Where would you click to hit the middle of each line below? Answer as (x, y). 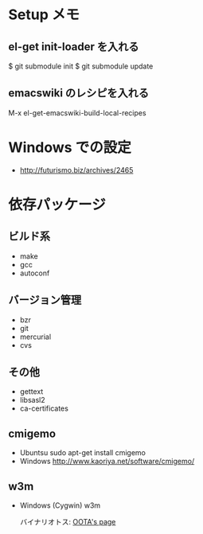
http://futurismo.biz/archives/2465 (76, 170)
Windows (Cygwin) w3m (60, 505)
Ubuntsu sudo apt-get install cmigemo (82, 453)
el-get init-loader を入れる (74, 47)
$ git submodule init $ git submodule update (81, 66)
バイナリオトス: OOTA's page (68, 522)
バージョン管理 (45, 300)
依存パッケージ (57, 204)
